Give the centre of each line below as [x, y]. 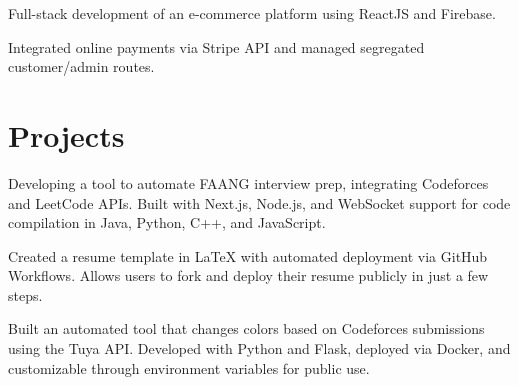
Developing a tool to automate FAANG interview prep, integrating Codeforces [248, 182]
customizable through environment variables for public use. [189, 367]
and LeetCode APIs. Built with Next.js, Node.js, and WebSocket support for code [259, 202]
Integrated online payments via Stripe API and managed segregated [216, 46]
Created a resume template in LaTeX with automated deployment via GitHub [248, 255]
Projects [66, 134]
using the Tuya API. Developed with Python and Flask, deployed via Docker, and [259, 348]
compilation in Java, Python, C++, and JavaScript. [167, 222]
